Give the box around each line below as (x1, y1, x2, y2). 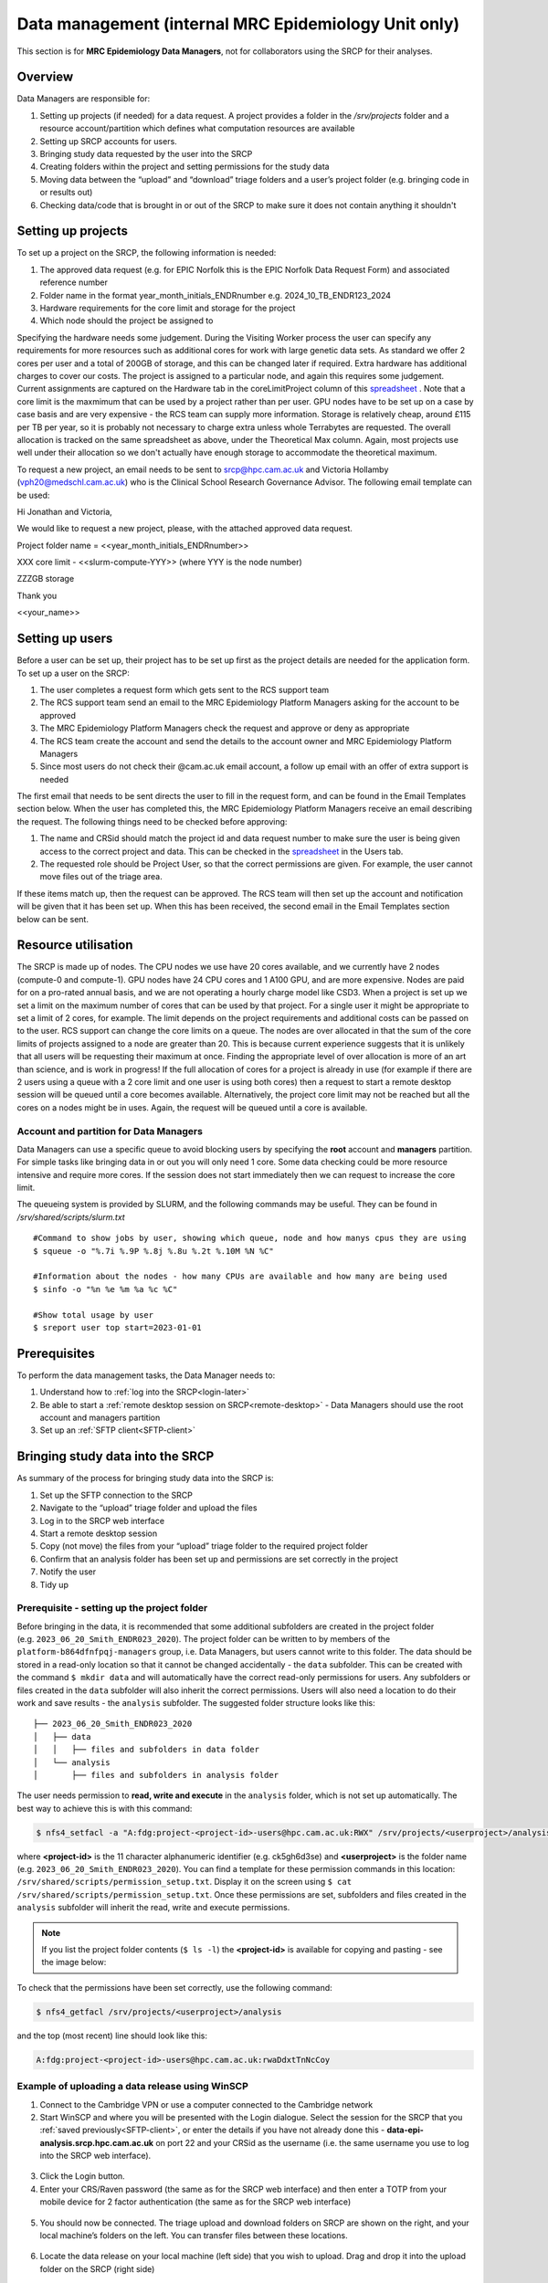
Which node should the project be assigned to (39, 315, 214, 326)
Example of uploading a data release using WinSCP (16, 2080, 248, 2093)
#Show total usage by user (33, 1310, 154, 1320)
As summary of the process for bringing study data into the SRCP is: (16, 1473, 274, 1484)
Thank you (16, 590, 58, 601)
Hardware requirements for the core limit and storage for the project (39, 302, 296, 314)
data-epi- (386, 2124, 425, 2136)
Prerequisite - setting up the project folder (16, 1602, 208, 1615)
